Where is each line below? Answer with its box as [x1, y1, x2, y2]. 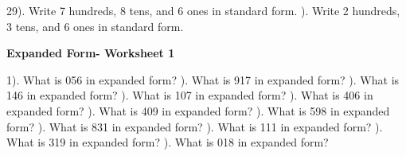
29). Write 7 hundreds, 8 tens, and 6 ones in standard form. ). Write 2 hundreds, [6, 2, 400, 18]
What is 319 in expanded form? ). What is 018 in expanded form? [6, 134, 329, 150]
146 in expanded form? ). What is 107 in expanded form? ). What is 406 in [6, 87, 373, 103]
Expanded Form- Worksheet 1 [6, 45, 175, 61]
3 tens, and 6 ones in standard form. [6, 18, 184, 34]
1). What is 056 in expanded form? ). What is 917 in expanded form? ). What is [6, 71, 400, 88]
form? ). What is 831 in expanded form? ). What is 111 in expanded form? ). [6, 118, 383, 135]
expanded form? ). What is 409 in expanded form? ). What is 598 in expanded [6, 102, 390, 119]
